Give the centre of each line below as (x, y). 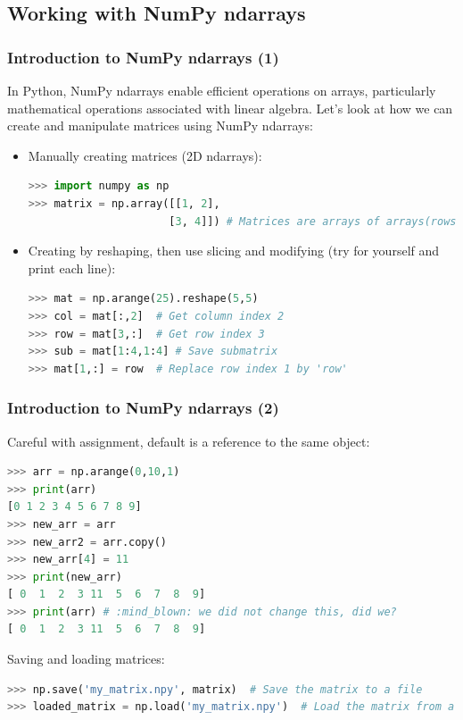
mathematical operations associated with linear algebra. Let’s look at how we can (230, 108)
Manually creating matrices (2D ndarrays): (145, 155)
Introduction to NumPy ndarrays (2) (143, 408)
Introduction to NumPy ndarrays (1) (143, 57)
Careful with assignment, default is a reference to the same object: (189, 441)
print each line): (72, 268)
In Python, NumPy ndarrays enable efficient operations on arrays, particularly (222, 90)
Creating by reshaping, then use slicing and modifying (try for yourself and (234, 251)
